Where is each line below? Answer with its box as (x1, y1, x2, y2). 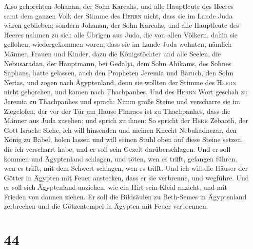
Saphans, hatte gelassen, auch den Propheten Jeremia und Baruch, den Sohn (4, 68, 234, 78)
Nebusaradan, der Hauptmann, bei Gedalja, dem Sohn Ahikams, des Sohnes (4, 58, 232, 68)
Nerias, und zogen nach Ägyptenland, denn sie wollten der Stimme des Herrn (4, 77, 236, 87)
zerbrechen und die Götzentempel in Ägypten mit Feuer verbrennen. (4, 201, 208, 211)
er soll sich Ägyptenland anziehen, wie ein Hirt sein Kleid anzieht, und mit (4, 182, 228, 192)
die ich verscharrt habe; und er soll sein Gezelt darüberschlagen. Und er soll (4, 143, 231, 154)
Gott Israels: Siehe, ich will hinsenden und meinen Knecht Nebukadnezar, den (4, 124, 237, 135)
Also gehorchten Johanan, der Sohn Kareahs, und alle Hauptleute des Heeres (4, 1, 234, 11)
